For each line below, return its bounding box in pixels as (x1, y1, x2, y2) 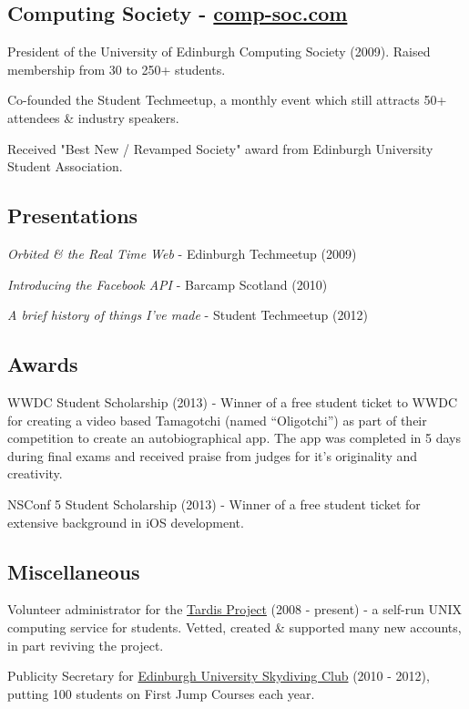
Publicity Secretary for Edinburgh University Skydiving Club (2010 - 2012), (7, 666, 430, 685)
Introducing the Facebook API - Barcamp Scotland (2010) (7, 274, 328, 293)
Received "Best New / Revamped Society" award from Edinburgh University (7, 139, 433, 158)
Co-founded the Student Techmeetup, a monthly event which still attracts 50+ (7, 90, 447, 109)
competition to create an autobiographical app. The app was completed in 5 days (7, 428, 462, 447)
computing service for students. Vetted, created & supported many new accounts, (7, 617, 462, 636)
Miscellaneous (7, 557, 140, 585)
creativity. (7, 464, 63, 483)
